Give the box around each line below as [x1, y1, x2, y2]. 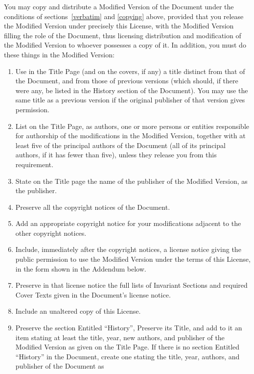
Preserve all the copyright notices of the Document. [15, 201, 170, 212]
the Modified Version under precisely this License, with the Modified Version [4, 21, 234, 31]
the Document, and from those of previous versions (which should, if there [15, 75, 238, 86]
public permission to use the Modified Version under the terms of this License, [15, 254, 251, 264]
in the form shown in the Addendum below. [15, 263, 146, 274]
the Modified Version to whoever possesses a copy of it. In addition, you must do [4, 40, 246, 50]
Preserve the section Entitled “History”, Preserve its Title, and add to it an [15, 323, 242, 333]
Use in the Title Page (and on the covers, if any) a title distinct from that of [15, 66, 245, 76]
